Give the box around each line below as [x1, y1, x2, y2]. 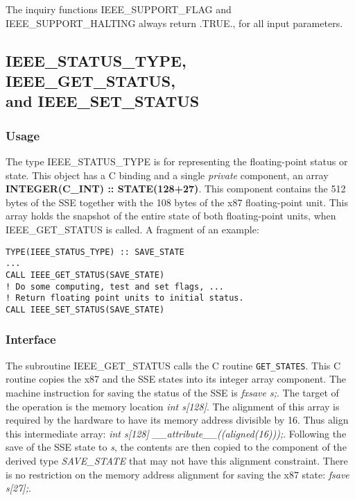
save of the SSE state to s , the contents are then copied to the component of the [6, 440, 347, 454]
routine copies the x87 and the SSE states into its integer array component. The [6, 372, 347, 386]
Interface [6, 331, 56, 348]
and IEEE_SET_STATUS [6, 90, 200, 112]
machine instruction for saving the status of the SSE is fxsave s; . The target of [6, 385, 339, 399]
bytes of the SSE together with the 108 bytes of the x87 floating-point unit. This [6, 194, 348, 209]
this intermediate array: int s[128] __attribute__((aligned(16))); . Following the [6, 426, 347, 440]
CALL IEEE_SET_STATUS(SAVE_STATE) [6, 304, 165, 315]
